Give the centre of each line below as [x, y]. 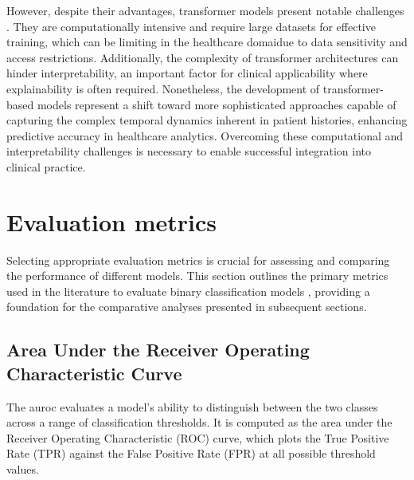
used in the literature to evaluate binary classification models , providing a [188, 291]
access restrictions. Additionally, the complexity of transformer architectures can [203, 57]
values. [23, 469]
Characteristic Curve [94, 373]
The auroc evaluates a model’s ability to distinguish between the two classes [192, 406]
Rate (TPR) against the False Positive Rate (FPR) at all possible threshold [191, 453]
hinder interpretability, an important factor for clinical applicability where [187, 73]
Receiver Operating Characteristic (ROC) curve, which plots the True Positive [198, 437]
